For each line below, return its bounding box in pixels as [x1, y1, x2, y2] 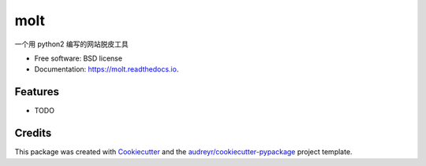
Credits [14, 127, 52, 140]
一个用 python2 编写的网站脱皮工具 [14, 39, 129, 49]
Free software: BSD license [34, 53, 122, 63]
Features [14, 85, 59, 98]
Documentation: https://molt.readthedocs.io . [34, 65, 179, 74]
